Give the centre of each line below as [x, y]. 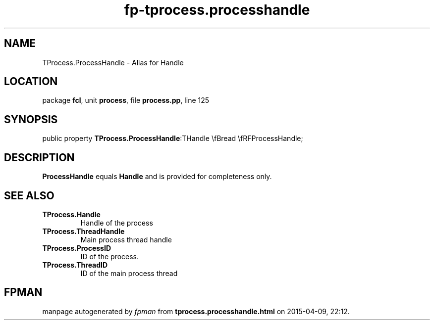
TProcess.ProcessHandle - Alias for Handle [113, 62]
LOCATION [31, 82]
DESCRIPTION [39, 157]
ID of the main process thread [129, 273]
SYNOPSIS [31, 119]
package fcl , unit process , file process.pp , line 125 [126, 100]
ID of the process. [110, 256]
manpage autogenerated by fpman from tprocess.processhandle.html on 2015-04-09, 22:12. [196, 311]
